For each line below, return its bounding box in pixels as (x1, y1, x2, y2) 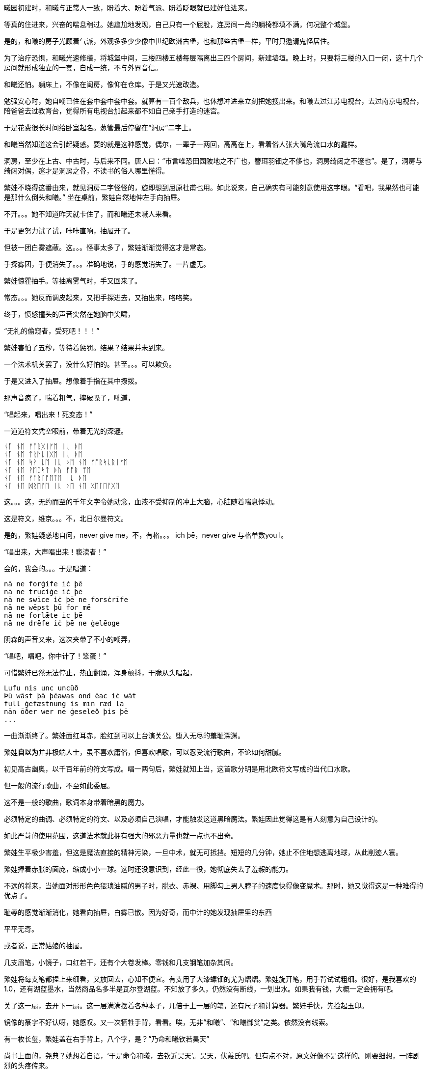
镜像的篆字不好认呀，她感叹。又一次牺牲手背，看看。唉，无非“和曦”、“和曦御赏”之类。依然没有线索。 (4, 1018, 332, 1026)
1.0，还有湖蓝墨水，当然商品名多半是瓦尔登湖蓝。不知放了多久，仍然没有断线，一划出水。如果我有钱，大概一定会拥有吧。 (4, 985, 398, 993)
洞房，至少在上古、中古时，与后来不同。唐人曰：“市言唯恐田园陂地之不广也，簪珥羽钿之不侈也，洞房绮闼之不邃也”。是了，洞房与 (4, 157, 423, 165)
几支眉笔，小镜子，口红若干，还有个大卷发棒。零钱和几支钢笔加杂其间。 (4, 958, 238, 966)
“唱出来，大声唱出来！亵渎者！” (4, 548, 107, 556)
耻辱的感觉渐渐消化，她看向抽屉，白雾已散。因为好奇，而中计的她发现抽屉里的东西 (4, 908, 272, 916)
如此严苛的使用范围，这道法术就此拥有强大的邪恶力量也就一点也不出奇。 (4, 831, 238, 840)
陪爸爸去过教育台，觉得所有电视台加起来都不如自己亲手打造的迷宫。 (4, 107, 224, 115)
